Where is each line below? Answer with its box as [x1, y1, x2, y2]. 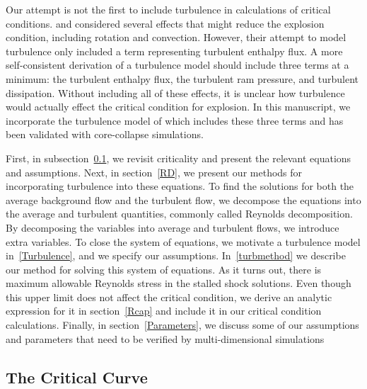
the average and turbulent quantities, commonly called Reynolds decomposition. [6, 206, 353, 221]
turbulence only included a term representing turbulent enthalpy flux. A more [6, 43, 343, 58]
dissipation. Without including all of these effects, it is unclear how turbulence [6, 85, 345, 100]
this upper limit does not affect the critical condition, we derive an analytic [6, 289, 332, 304]
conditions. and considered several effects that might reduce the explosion [6, 16, 325, 30]
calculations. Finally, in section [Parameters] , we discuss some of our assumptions [6, 317, 359, 332]
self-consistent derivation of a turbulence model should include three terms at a [6, 57, 349, 72]
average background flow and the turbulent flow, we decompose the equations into [6, 192, 361, 207]
